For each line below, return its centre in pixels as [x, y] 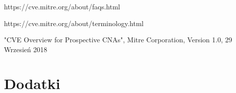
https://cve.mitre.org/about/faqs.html [62, 7]
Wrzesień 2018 [26, 49]
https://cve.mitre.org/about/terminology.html [74, 23]
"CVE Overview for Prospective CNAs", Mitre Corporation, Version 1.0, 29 [118, 40]
